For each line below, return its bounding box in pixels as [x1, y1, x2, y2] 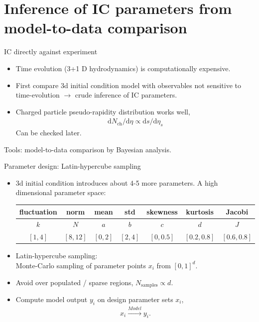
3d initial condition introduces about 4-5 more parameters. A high [15, 177, 218, 188]
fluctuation [19, 206, 57, 216]
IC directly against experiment [4, 46, 98, 57]
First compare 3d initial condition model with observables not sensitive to [15, 80, 241, 90]
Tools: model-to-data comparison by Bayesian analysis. [4, 144, 171, 154]
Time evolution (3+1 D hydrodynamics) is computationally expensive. [15, 63, 231, 73]
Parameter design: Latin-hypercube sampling [4, 161, 141, 171]
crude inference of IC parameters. [75, 90, 177, 100]
